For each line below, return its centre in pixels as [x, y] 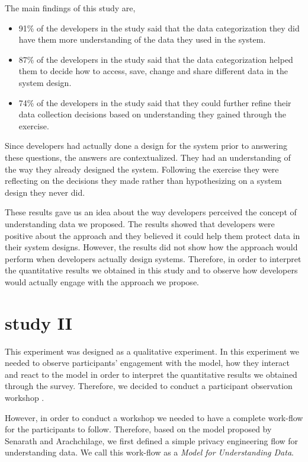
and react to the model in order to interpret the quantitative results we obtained [151, 374]
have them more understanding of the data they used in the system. [142, 39]
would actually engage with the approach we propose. [102, 281]
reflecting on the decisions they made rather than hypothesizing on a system [143, 181]
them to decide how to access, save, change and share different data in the [153, 71]
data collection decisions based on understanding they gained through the [152, 114]
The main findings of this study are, [70, 8]
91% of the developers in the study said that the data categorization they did [159, 28]
